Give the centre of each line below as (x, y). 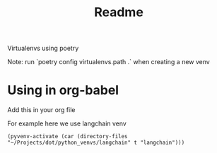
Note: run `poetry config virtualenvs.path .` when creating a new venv (108, 62)
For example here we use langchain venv (67, 123)
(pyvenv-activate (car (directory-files (68, 137)
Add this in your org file (41, 110)
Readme (119, 12)
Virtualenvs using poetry (43, 48)
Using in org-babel (63, 91)
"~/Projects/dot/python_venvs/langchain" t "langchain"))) (96, 143)
